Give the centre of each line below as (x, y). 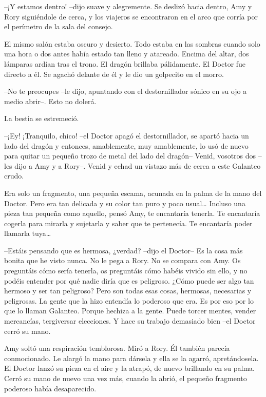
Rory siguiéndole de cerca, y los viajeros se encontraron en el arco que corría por (131, 16)
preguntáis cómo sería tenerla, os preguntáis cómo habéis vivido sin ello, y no (126, 271)
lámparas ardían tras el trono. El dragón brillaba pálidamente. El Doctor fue (125, 63)
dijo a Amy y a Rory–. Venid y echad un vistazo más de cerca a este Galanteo (138, 165)
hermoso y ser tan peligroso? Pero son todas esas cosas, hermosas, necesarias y (128, 291)
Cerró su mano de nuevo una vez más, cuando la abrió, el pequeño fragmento (126, 378)
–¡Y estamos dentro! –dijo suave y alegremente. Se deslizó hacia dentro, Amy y (128, 6)
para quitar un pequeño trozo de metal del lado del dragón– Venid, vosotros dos (130, 156)
